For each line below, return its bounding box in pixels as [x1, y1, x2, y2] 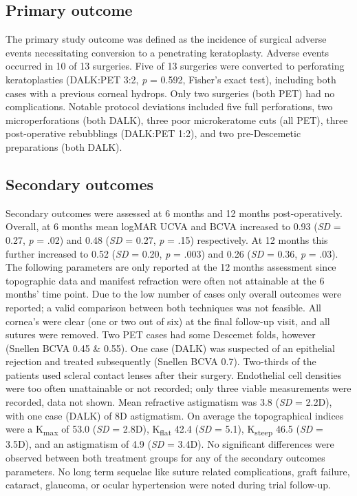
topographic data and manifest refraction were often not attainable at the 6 [6, 273, 325, 287]
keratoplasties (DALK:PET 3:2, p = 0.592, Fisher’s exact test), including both [6, 72, 336, 86]
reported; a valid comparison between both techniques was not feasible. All [6, 300, 321, 314]
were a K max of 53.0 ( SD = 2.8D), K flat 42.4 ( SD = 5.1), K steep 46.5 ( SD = [6, 422, 323, 438]
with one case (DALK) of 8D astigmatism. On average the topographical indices [6, 408, 344, 422]
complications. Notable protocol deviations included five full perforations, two [6, 99, 333, 114]
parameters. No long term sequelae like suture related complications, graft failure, [6, 464, 350, 478]
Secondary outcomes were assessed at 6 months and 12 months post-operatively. [6, 205, 343, 220]
